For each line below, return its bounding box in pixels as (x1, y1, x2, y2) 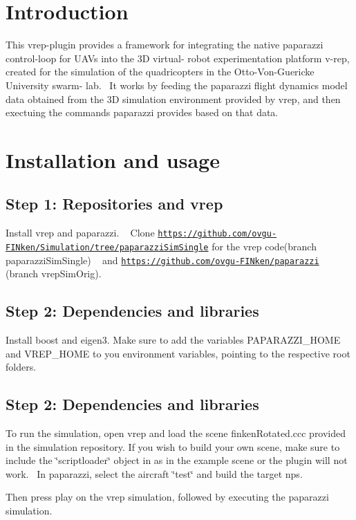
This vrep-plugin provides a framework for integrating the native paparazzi (6, 37, 324, 52)
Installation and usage (6, 145, 220, 174)
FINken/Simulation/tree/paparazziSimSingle (6, 242, 209, 252)
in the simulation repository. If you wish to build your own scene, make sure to (6, 439, 340, 454)
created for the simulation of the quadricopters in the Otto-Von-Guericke (6, 64, 315, 79)
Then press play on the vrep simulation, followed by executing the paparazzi (6, 490, 329, 504)
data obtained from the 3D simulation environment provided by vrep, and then (6, 91, 341, 106)
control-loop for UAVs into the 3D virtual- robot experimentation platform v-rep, (6, 50, 350, 65)
